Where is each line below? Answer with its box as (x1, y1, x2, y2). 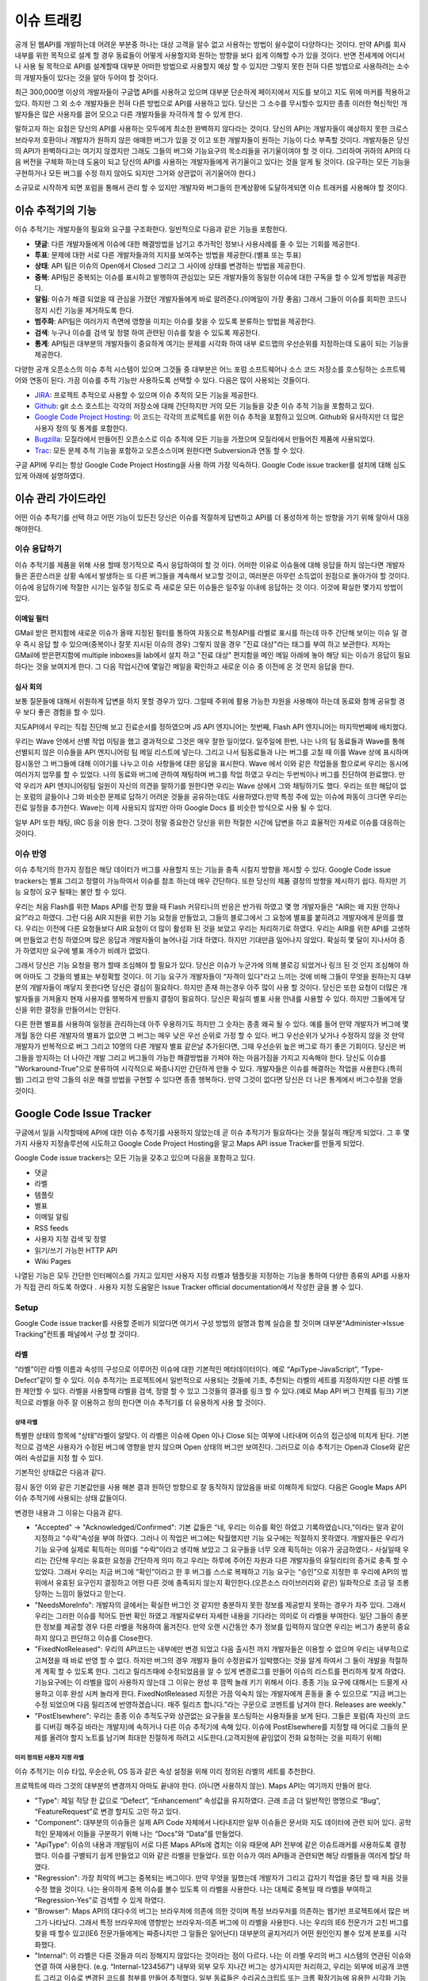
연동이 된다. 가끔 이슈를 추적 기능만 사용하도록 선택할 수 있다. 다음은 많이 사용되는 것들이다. (29, 376, 311, 385)
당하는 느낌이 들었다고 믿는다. (34, 1589, 126, 1598)
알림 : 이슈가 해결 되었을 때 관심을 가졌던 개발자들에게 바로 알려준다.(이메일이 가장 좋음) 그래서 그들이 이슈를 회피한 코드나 (34, 294, 407, 304)
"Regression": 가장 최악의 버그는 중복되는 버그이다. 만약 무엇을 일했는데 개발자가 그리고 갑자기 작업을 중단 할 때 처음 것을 (34, 1873, 409, 1883)
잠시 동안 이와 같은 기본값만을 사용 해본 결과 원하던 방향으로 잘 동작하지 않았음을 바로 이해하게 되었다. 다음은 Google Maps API (14, 1482, 407, 1491)
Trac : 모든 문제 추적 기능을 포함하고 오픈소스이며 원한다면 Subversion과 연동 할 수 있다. (34, 445, 305, 455)
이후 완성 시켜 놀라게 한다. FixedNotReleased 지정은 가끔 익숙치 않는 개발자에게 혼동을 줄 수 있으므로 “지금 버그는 (55, 1689, 407, 1698)
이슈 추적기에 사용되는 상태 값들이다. (14, 1494, 127, 1503)
